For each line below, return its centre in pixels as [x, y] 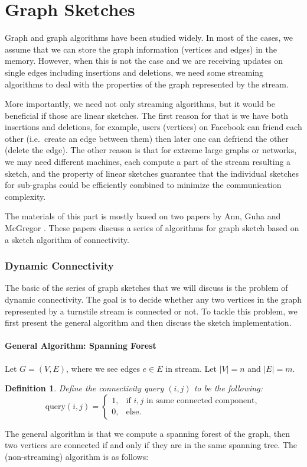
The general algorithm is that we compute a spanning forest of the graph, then [147, 433]
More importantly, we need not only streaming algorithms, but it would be [140, 104]
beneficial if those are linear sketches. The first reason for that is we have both [147, 115]
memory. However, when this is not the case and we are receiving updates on [144, 61]
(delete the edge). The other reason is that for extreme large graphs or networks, [151, 150]
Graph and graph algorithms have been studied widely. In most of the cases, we [149, 38]
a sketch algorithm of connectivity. [67, 239]
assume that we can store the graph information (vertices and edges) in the [141, 49]
